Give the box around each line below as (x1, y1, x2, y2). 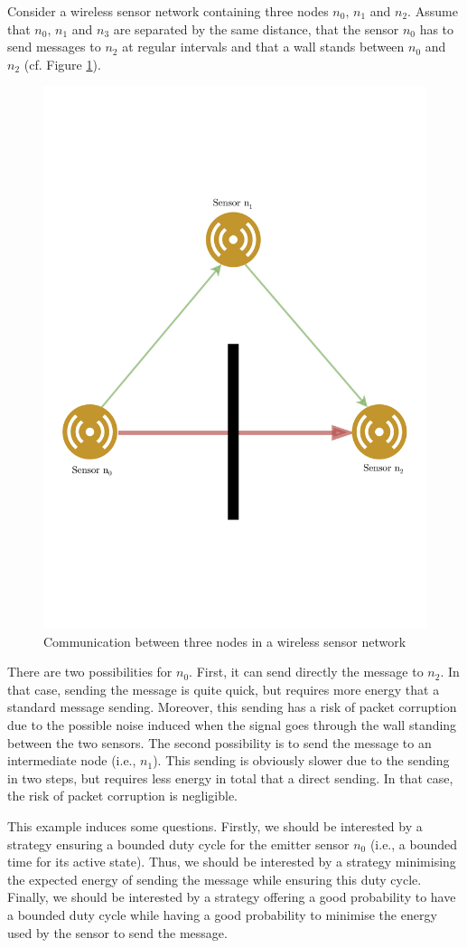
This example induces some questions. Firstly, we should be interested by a (7, 817, 423, 835)
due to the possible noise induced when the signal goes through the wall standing (7, 716, 457, 735)
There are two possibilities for (7, 662, 173, 681)
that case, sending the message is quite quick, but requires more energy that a (7, 679, 440, 698)
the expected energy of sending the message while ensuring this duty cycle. (7, 869, 422, 888)
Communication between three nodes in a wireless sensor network (43, 631, 406, 650)
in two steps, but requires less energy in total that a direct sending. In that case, (7, 768, 453, 787)
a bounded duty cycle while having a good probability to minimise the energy (7, 905, 437, 924)
